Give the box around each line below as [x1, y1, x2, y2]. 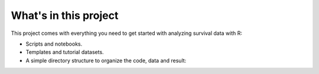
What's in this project [11, 9, 119, 22]
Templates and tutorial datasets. [25, 49, 104, 56]
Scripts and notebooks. [25, 40, 83, 47]
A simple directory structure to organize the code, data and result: [25, 57, 187, 64]
